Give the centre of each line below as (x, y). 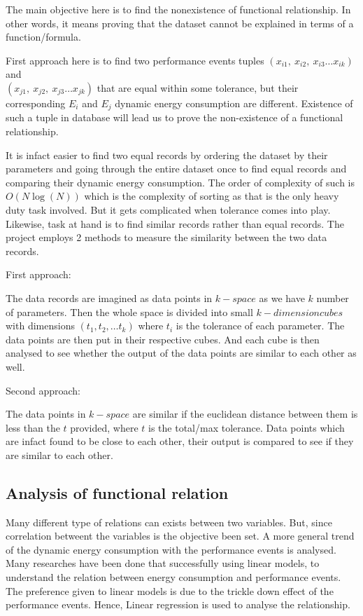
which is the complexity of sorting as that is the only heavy (212, 196)
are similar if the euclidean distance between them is (245, 414)
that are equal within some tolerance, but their (198, 87)
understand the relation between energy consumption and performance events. (173, 577)
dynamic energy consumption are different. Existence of (234, 103)
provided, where (104, 427)
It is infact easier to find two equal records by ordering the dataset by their (167, 155)
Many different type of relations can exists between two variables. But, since (169, 522)
